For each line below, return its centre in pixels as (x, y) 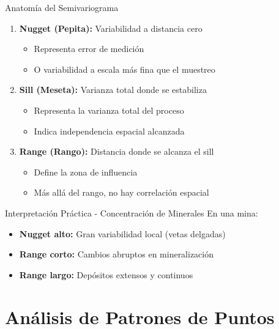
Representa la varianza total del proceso (109, 110)
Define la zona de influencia (86, 172)
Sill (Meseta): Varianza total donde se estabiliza (113, 90)
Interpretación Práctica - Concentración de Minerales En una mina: (132, 213)
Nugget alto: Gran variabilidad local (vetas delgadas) (122, 233)
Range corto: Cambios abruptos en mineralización (117, 254)
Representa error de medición (89, 49)
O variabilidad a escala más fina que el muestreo (125, 69)
